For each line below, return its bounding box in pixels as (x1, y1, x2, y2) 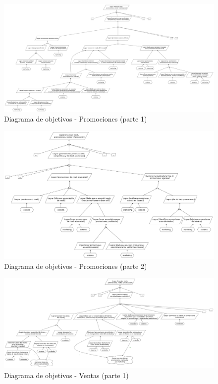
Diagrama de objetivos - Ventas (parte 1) (4, 370, 129, 380)
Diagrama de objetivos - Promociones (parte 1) (4, 114, 147, 124)
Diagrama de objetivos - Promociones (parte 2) (4, 260, 147, 271)
